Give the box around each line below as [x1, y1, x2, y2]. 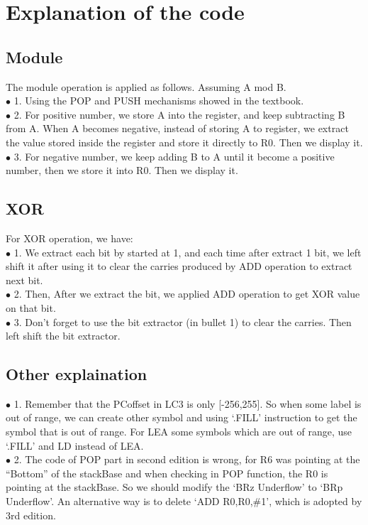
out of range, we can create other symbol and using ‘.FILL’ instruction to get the [6, 410, 357, 425]
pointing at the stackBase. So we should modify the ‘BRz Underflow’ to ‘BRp [6, 480, 343, 494]
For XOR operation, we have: [6, 230, 133, 245]
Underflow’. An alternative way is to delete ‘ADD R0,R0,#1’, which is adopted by [6, 494, 362, 509]
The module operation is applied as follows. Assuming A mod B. [6, 79, 286, 94]
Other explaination [6, 363, 147, 385]
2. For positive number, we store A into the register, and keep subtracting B [13, 107, 345, 121]
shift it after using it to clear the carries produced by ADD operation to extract [6, 259, 352, 274]
